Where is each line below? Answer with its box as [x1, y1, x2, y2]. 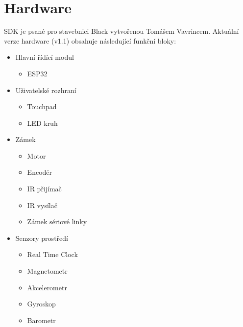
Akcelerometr [27, 282, 67, 292]
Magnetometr [27, 266, 68, 276]
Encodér [27, 167, 52, 177]
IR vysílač [27, 200, 57, 210]
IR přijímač [27, 184, 62, 194]
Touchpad [27, 101, 57, 112]
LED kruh [27, 117, 58, 128]
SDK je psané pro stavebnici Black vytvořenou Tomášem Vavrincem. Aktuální [4, 26, 239, 36]
